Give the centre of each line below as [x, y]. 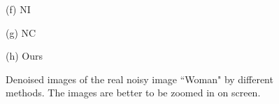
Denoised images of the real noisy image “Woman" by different [139, 79]
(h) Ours [24, 56]
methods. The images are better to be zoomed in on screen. [133, 93]
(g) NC [21, 32]
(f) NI [18, 9]
